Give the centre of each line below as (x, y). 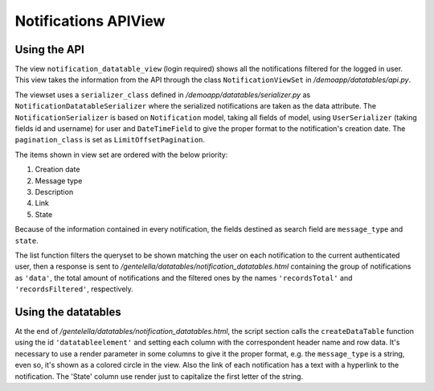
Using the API (49, 49)
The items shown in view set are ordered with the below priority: (121, 154)
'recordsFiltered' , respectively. (74, 289)
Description (54, 191)
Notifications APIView (90, 21)
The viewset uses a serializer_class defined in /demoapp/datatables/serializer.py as (163, 95)
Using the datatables (68, 312)
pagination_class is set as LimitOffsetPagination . (110, 140)
